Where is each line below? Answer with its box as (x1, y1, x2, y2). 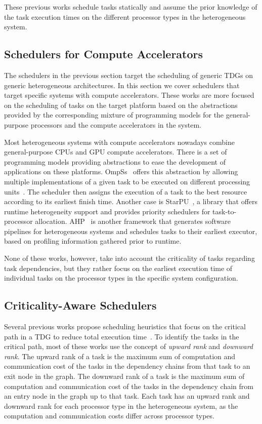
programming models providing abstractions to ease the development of (4, 156, 226, 167)
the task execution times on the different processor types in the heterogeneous (4, 11, 246, 22)
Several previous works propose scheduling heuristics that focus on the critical (4, 321, 246, 332)
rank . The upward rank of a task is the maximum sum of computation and (4, 351, 236, 361)
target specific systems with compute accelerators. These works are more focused (4, 90, 254, 100)
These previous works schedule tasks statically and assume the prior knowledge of (4, 2, 257, 12)
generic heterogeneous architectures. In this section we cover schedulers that (4, 80, 240, 90)
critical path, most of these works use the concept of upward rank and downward (4, 341, 253, 352)
